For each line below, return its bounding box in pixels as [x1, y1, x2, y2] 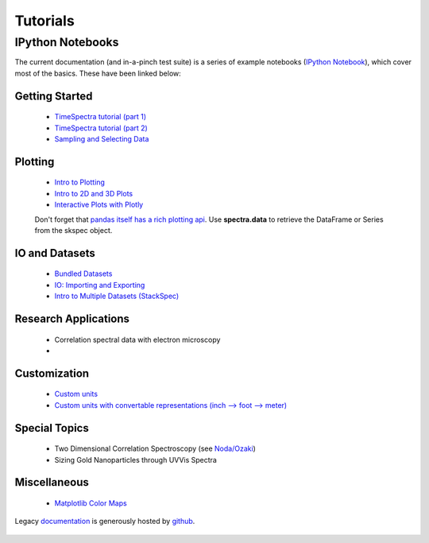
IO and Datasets [14, 246, 95, 260]
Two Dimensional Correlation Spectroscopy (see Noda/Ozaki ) [54, 444, 256, 453]
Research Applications [14, 312, 130, 325]
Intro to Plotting [54, 177, 105, 187]
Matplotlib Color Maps [54, 498, 127, 508]
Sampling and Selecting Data [54, 134, 149, 143]
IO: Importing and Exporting [54, 280, 145, 289]
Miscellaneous [14, 475, 89, 489]
